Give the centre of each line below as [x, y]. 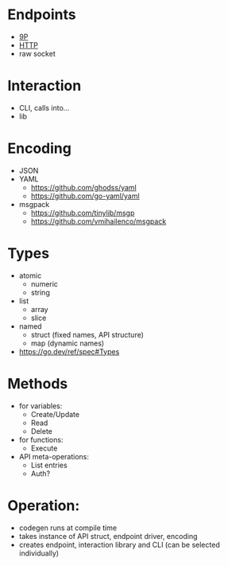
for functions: [41, 439]
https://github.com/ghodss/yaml [83, 187]
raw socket [37, 53]
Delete [42, 431]
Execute [44, 448]
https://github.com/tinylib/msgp [83, 213]
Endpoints [42, 15]
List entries [49, 465]
